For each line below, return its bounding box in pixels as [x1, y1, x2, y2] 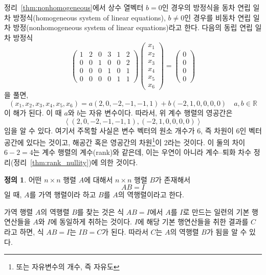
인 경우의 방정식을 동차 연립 [162, 2, 251, 12]
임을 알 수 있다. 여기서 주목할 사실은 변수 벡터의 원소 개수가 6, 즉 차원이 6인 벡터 [4, 125, 262, 135]
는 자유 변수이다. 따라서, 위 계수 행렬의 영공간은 [80, 107, 233, 118]
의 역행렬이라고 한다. [118, 189, 184, 200]
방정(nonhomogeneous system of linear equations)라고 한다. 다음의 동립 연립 [13, 22, 253, 33]
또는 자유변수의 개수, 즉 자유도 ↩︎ [16, 261, 120, 272]
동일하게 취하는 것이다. [59, 216, 132, 227]
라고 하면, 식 [4, 226, 44, 237]
